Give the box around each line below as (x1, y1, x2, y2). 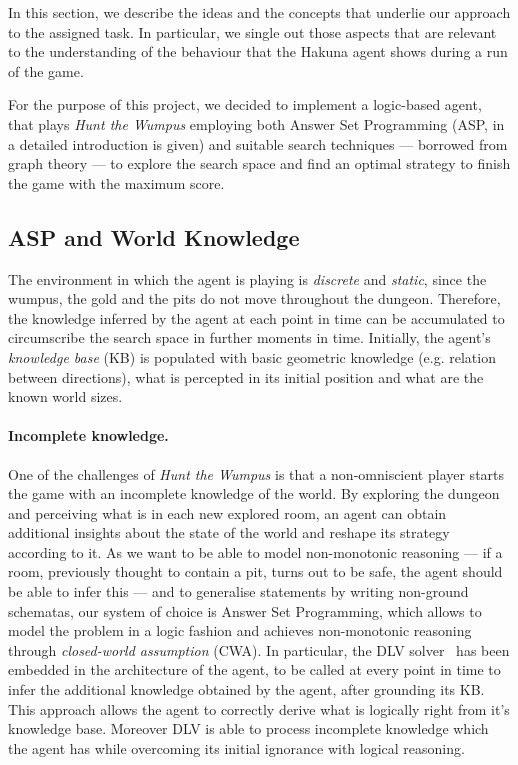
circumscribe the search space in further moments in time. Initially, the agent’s (8, 327, 491, 348)
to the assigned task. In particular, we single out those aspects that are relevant (8, 21, 497, 42)
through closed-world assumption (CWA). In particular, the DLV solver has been (8, 639, 510, 660)
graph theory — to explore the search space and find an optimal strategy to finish (8, 153, 511, 174)
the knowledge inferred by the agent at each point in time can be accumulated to (8, 307, 505, 328)
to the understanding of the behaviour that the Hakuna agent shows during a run (8, 41, 508, 62)
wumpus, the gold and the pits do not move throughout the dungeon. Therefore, (8, 288, 501, 309)
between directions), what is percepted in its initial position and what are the (8, 366, 484, 387)
